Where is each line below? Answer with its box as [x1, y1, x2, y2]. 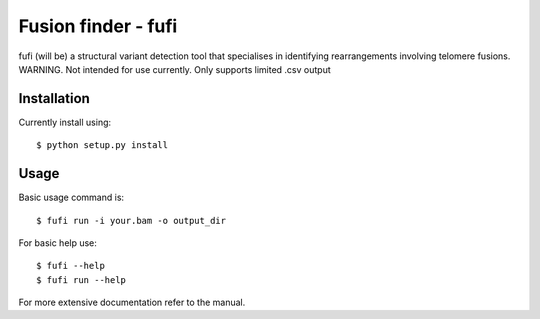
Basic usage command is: [18, 191, 125, 204]
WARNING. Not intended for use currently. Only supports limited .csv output [18, 63, 331, 75]
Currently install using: [18, 116, 112, 128]
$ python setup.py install [36, 140, 169, 151]
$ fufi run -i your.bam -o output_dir [36, 215, 227, 226]
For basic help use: [18, 236, 97, 249]
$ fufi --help [36, 260, 105, 272]
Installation [18, 90, 90, 107]
